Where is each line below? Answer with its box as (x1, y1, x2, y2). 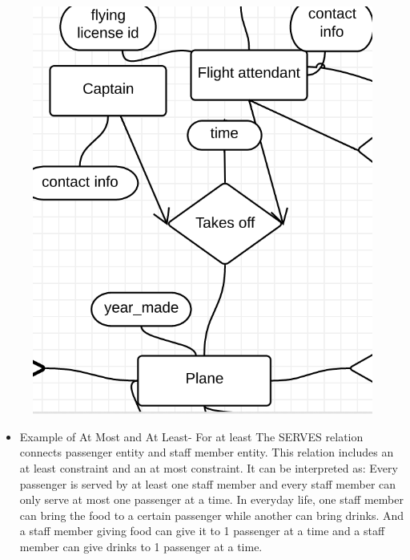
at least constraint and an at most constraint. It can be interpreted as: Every (19, 460, 398, 477)
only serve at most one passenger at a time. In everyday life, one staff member (19, 491, 404, 508)
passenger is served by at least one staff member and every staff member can (19, 475, 396, 492)
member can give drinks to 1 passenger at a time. (19, 538, 263, 554)
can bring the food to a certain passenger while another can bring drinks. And (19, 506, 404, 523)
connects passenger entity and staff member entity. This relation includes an (19, 444, 394, 461)
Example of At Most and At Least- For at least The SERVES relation (19, 428, 364, 444)
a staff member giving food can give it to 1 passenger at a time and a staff (19, 522, 385, 539)
